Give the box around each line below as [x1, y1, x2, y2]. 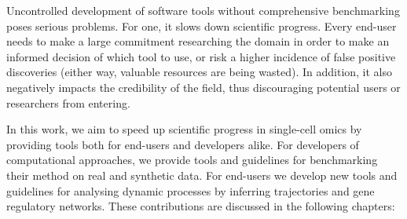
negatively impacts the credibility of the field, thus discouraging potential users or [6, 78, 401, 95]
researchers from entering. [6, 94, 130, 111]
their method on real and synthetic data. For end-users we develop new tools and [6, 166, 398, 183]
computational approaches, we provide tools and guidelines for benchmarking [6, 151, 378, 168]
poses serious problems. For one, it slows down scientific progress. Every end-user [6, 17, 397, 34]
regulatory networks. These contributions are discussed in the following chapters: [6, 198, 395, 214]
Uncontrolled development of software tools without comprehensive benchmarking [6, 2, 400, 18]
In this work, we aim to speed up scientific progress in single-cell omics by [6, 121, 362, 137]
